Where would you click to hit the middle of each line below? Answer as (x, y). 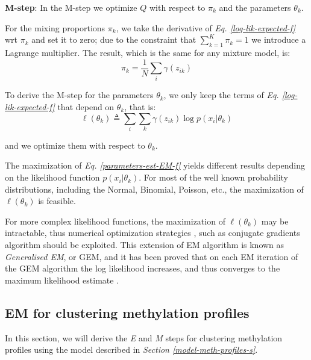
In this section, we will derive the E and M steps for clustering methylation (144, 337)
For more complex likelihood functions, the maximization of (115, 221)
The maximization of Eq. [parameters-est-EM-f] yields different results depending (155, 165)
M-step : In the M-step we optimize (71, 7)
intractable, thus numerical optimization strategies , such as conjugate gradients (152, 233)
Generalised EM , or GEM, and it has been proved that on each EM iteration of (152, 256)
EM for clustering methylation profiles (127, 312)
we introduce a (279, 39)
